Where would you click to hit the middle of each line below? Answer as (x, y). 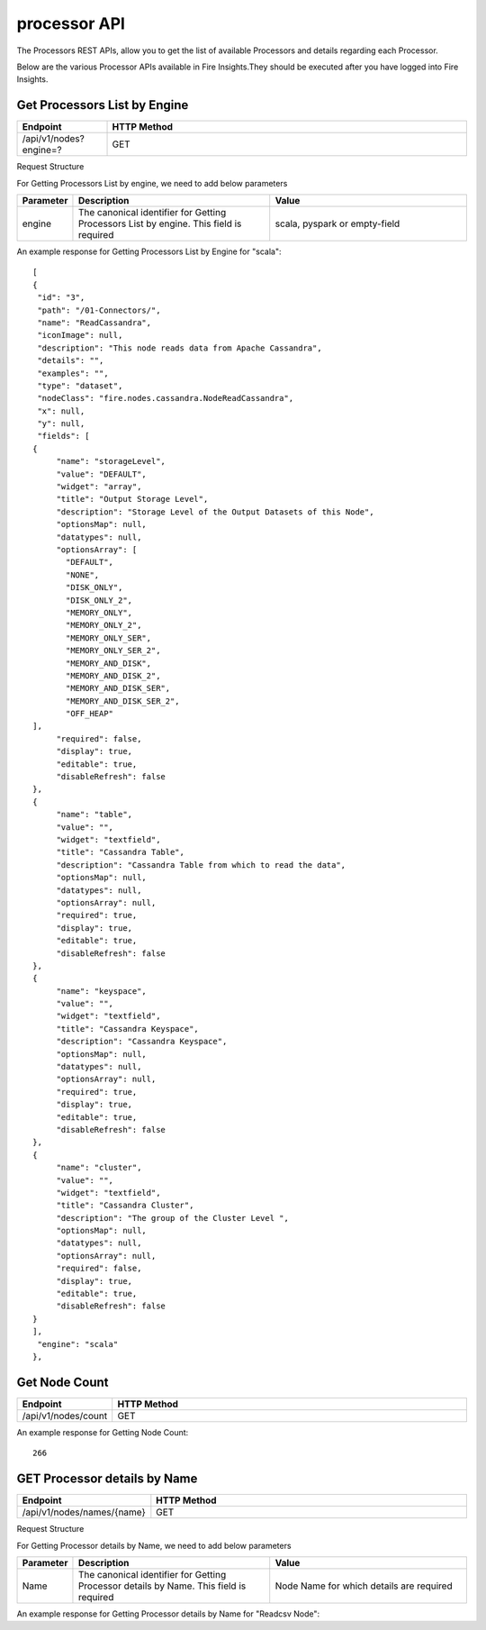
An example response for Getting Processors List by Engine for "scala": (149, 251)
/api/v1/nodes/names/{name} (84, 1512)
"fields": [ (63, 436)
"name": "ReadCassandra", (94, 323)
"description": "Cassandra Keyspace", (142, 1042)
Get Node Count (63, 1382)
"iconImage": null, (80, 335)
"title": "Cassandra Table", (120, 852)
